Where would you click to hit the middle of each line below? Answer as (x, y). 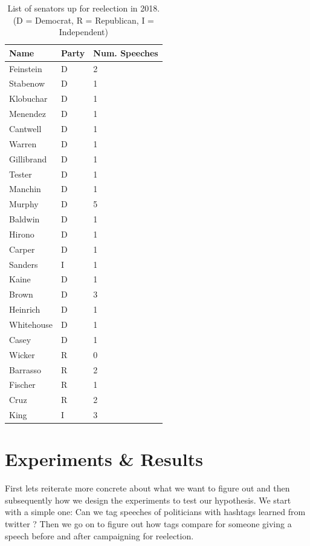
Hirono (22, 234)
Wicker (22, 354)
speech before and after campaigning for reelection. (99, 535)
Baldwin (24, 219)
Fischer (22, 385)
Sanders (24, 264)
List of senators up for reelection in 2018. (84, 8)
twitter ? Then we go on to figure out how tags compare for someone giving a (148, 524)
